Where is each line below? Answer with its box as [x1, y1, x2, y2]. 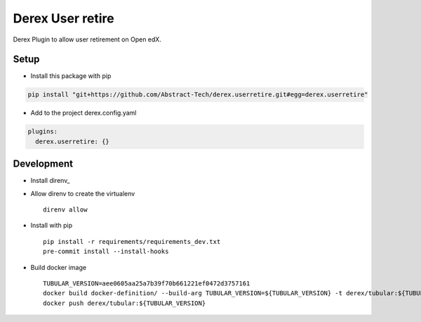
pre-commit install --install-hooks [43, 247, 169, 256]
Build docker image [30, 263, 87, 271]
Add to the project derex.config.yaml [30, 109, 137, 117]
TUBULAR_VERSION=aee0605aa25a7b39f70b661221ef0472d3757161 [43, 280, 250, 288]
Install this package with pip [30, 72, 112, 80]
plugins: [27, 127, 58, 136]
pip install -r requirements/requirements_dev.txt [43, 238, 221, 245]
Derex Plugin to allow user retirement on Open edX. [13, 35, 161, 44]
